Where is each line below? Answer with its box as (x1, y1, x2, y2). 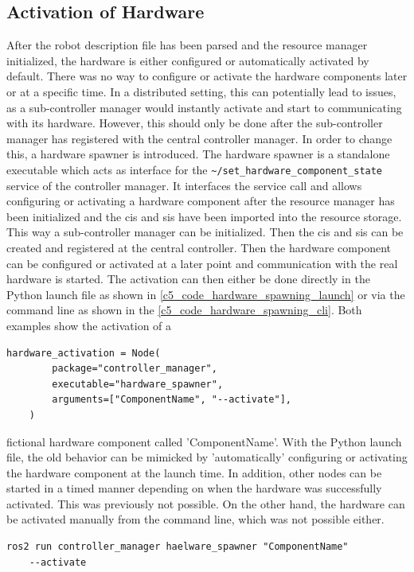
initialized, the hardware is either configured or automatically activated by (6, 52, 369, 68)
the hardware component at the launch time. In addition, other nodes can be (6, 464, 382, 481)
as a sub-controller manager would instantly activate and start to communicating (6, 99, 402, 115)
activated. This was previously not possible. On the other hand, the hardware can (6, 495, 405, 512)
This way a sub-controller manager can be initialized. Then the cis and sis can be (6, 224, 404, 240)
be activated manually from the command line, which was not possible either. (6, 511, 385, 527)
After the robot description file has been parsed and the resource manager (6, 37, 368, 53)
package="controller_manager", (52, 363, 217, 375)
